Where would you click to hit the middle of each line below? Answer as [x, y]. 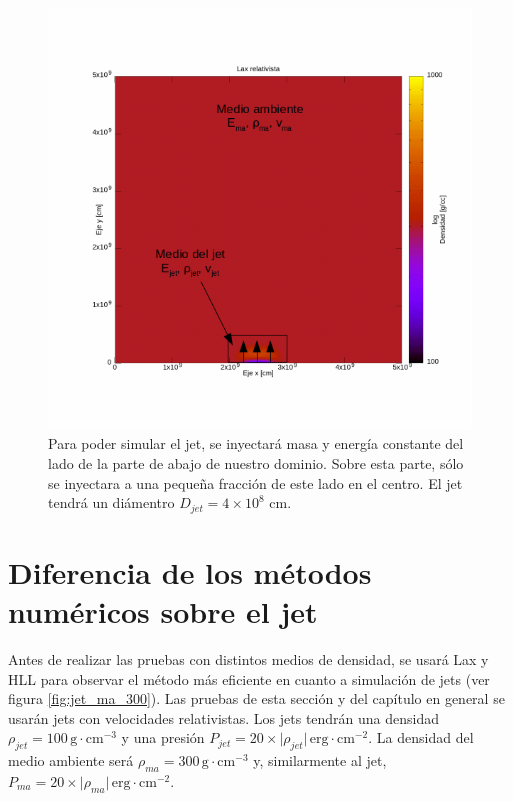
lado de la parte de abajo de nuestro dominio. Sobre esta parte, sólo [256, 463]
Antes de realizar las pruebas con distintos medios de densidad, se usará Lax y [248, 659]
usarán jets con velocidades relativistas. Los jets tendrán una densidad [224, 717]
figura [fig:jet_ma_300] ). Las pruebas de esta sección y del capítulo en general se [256, 698]
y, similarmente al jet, [320, 760]
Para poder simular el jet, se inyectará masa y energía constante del [256, 443]
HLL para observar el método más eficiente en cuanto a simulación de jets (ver [249, 678]
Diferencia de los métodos [190, 571]
